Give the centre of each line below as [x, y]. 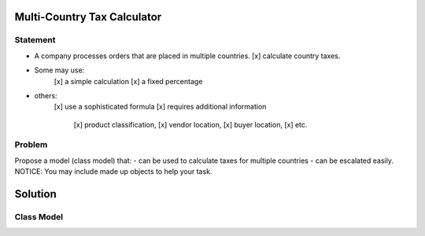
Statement [35, 40]
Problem [31, 145]
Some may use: [59, 70]
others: [46, 95]
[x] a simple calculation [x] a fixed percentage [128, 81]
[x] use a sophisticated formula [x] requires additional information [160, 107]
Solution [35, 194]
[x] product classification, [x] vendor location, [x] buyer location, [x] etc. [190, 124]
